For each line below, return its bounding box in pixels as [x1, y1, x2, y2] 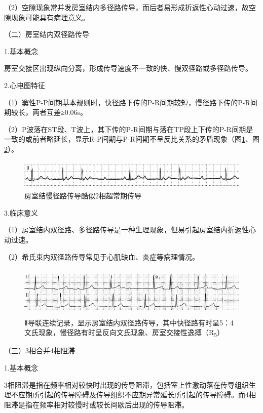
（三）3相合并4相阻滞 [4, 345, 75, 356]
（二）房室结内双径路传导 [4, 29, 89, 39]
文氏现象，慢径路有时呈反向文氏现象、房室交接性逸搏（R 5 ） [24, 327, 224, 339]
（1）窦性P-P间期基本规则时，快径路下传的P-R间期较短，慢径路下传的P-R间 [4, 97, 257, 107]
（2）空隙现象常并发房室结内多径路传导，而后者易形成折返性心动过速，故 [4, 2, 249, 12]
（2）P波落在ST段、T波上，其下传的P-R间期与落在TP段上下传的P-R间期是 [4, 123, 253, 134]
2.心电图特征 [4, 79, 45, 90]
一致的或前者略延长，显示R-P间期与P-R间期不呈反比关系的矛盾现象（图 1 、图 [4, 134, 259, 144]
